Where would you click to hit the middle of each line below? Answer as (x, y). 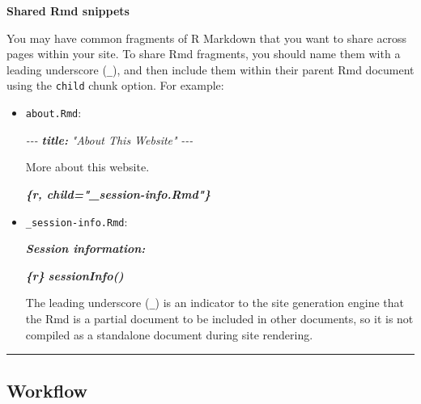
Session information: (85, 248)
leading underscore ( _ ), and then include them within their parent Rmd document (210, 69)
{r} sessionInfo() (74, 275)
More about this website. (87, 167)
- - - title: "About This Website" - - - (109, 139)
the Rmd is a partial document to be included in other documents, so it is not (219, 319)
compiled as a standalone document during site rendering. (169, 334)
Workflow (47, 390)
